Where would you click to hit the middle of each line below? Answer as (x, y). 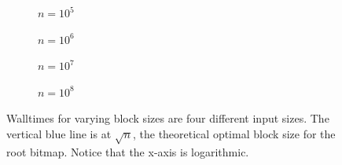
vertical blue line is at (59, 133)
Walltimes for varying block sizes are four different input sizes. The (168, 118)
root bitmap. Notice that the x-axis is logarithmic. (128, 151)
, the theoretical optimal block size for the (234, 133)
